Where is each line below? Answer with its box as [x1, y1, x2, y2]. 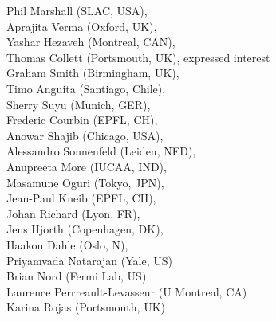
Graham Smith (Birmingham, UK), [6, 65, 179, 81]
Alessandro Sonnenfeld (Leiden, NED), [6, 143, 196, 159]
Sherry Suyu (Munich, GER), [6, 96, 151, 112]
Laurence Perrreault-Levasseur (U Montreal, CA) [6, 283, 247, 299]
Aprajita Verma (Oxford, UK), [6, 18, 157, 34]
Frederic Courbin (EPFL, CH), [6, 112, 158, 128]
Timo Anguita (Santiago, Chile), [6, 80, 166, 96]
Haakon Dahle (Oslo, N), [6, 236, 128, 252]
